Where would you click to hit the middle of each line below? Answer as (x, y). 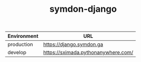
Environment (23, 36)
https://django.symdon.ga (73, 44)
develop (17, 53)
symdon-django (83, 9)
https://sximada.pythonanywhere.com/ (88, 53)
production (20, 44)
